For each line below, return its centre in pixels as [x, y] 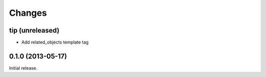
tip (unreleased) [34, 30]
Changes [28, 13]
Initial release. [23, 68]
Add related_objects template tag [55, 42]
